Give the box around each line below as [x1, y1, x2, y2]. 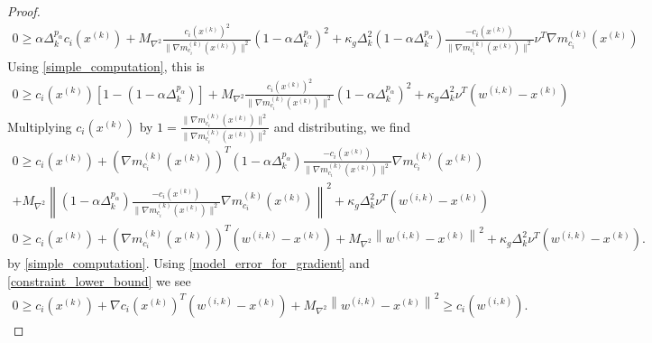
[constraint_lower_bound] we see [7, 271, 191, 290]
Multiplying [7, 116, 72, 135]
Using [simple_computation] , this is [7, 57, 205, 76]
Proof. [7, 2, 41, 20]
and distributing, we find [273, 116, 411, 135]
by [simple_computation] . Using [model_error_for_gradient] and [7, 254, 370, 273]
